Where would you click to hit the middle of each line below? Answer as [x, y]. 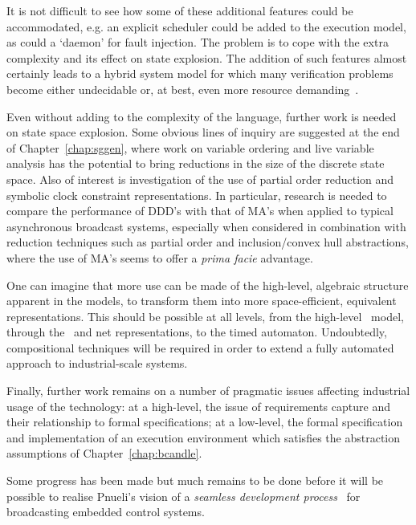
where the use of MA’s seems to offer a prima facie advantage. [160, 257]
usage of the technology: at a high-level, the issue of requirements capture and [198, 406]
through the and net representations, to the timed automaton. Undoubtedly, [197, 332]
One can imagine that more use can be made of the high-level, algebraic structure [208, 285]
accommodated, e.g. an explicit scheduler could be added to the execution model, [206, 26]
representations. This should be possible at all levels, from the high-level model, [205, 316]
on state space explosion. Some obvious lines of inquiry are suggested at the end [203, 132]
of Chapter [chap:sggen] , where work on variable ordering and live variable [190, 147]
